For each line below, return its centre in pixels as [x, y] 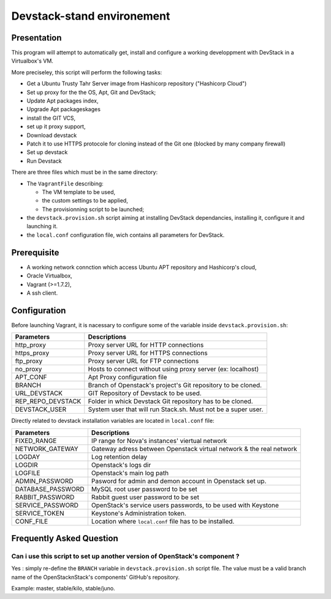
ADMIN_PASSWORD [44, 481]
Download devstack [52, 135]
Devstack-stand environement [91, 16]
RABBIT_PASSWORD [45, 497]
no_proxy [29, 369]
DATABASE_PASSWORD [50, 489]
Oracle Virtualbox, [50, 276]
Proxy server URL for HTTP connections [146, 345]
